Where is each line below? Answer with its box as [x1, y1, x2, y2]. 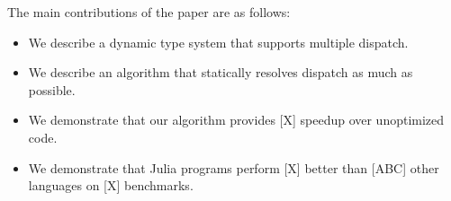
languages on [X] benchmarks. [28, 176, 194, 195]
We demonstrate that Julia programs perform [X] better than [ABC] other [28, 158, 439, 177]
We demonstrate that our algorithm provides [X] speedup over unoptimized [28, 110, 445, 129]
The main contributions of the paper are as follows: [7, 3, 291, 21]
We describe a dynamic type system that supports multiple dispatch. [28, 32, 409, 51]
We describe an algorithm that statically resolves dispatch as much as [28, 63, 413, 82]
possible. [28, 80, 76, 99]
